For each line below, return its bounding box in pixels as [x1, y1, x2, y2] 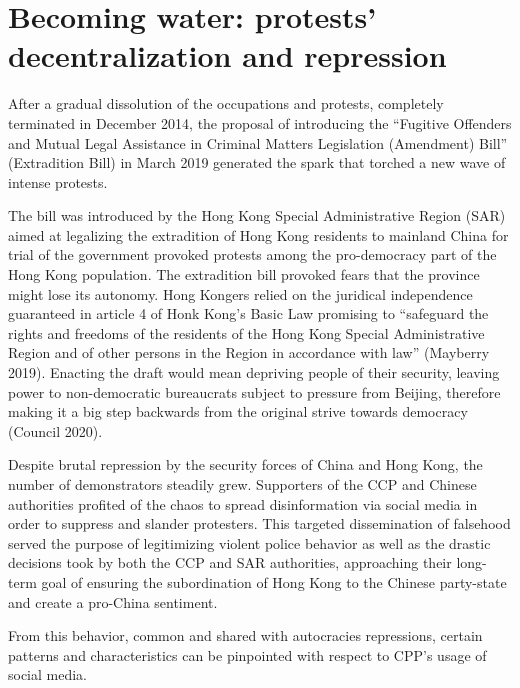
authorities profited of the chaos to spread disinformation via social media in [8, 493, 478, 514]
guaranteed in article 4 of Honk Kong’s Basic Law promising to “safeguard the [8, 303, 489, 324]
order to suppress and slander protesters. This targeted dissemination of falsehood [8, 513, 511, 534]
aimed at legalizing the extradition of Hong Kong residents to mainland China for [8, 224, 509, 245]
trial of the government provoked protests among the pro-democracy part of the [8, 244, 497, 265]
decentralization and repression [8, 35, 447, 76]
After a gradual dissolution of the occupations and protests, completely [8, 93, 444, 114]
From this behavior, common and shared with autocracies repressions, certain [8, 625, 483, 646]
